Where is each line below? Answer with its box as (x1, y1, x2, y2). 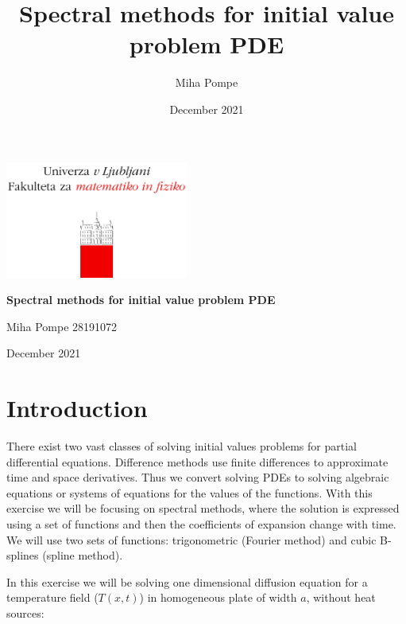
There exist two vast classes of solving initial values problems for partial (6, 438, 357, 454)
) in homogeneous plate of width (139, 589, 297, 606)
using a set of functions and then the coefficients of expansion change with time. (6, 516, 396, 532)
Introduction (6, 392, 148, 424)
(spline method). (42, 547, 123, 564)
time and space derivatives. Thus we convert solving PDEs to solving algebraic (6, 469, 389, 486)
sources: (6, 605, 44, 621)
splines (6, 547, 39, 564)
